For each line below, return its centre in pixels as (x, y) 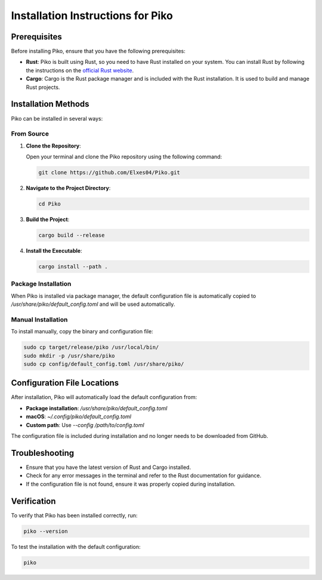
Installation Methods (50, 104)
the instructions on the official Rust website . (80, 70)
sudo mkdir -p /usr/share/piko (69, 356)
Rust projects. (43, 87)
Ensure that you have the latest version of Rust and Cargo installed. (109, 467)
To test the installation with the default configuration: (76, 547)
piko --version (46, 531)
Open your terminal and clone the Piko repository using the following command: (124, 157)
